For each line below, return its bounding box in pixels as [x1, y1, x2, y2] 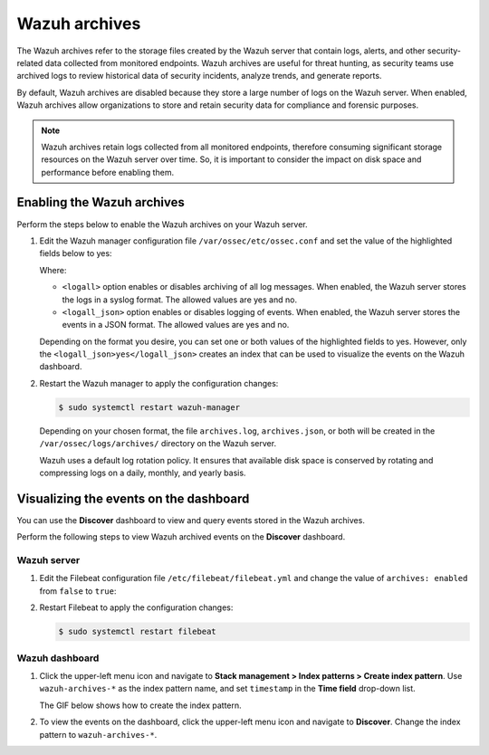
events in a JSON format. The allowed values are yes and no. [62, 320, 290, 330]
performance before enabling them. [41, 167, 175, 177]
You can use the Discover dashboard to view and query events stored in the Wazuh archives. [16, 514, 366, 525]
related [16, 57, 43, 68]
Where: [39, 264, 67, 275]
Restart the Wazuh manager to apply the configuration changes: [39, 377, 279, 388]
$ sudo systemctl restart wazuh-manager [58, 402, 240, 412]
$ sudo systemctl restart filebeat [58, 626, 216, 637]
